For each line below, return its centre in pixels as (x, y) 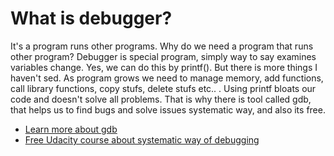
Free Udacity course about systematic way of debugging (142, 139)
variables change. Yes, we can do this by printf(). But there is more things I (164, 67)
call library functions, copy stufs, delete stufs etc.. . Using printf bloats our (163, 88)
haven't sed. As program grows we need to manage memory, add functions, (167, 78)
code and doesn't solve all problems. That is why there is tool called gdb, (161, 99)
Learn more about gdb (71, 129)
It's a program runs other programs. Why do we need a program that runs (162, 46)
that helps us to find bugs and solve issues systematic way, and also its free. (168, 109)
